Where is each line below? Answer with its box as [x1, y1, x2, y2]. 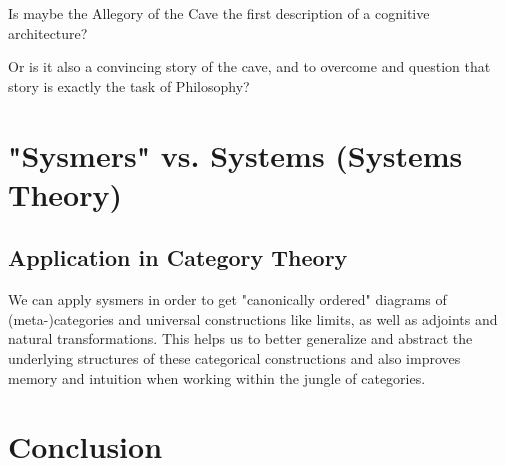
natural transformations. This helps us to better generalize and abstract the [8, 328, 473, 349]
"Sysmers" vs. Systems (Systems [8, 134, 463, 175]
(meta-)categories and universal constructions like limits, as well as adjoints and [8, 308, 498, 329]
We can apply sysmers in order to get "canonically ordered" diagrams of [8, 289, 447, 310]
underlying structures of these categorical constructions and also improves [8, 347, 461, 368]
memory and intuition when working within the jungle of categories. [8, 367, 426, 388]
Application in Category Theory [8, 242, 348, 273]
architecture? [8, 22, 88, 43]
